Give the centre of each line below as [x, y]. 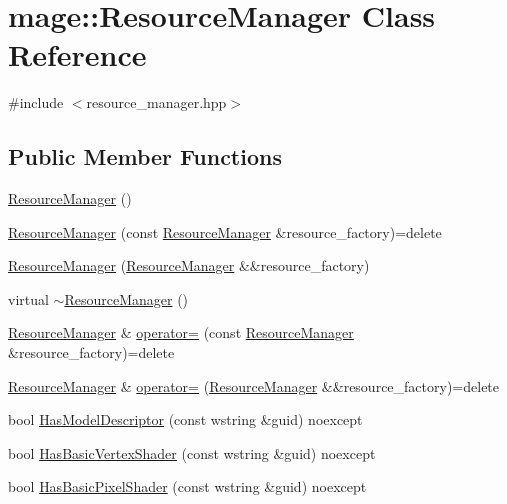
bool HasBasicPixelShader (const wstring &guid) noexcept [187, 486]
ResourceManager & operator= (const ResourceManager [181, 332]
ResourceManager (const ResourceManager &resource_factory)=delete [225, 231]
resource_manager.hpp [156, 102]
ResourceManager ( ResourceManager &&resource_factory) [189, 265]
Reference [77, 54]
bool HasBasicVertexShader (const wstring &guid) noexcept [192, 452]
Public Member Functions [145, 156]
